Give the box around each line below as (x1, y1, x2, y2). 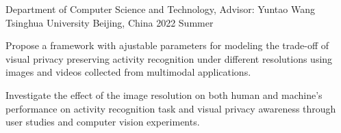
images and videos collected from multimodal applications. (5, 65, 251, 79)
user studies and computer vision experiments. (5, 115, 200, 129)
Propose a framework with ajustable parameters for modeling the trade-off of (5, 38, 329, 53)
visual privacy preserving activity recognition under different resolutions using (5, 51, 333, 65)
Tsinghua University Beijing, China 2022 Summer (5, 15, 214, 29)
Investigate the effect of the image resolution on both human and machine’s (5, 87, 323, 102)
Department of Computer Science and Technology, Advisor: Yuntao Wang (5, 2, 315, 16)
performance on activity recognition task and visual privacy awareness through (5, 101, 336, 115)
